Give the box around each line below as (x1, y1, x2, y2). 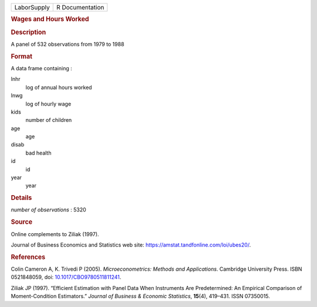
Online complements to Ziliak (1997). (11, 230, 99, 237)
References (11, 253, 46, 261)
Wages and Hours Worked (11, 15, 89, 23)
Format (11, 52, 32, 60)
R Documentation (56, 4, 104, 11)
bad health (25, 149, 52, 156)
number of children (25, 117, 72, 124)
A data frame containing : (11, 64, 73, 71)
